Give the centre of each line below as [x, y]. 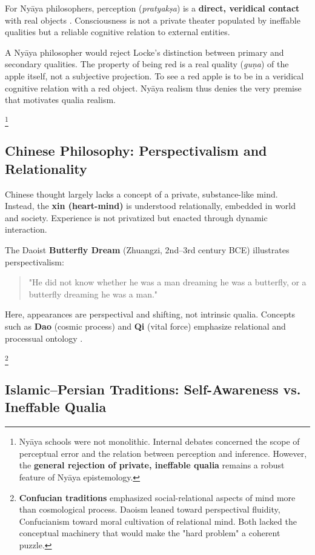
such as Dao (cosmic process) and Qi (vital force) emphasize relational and [145, 326]
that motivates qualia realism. [60, 100]
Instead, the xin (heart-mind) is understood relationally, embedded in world [151, 206]
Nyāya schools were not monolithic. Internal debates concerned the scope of [159, 441]
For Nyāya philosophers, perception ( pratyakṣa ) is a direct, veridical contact [152, 8]
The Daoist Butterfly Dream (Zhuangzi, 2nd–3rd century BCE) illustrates [147, 250]
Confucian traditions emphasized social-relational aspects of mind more [157, 497]
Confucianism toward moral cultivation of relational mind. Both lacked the [158, 521]
